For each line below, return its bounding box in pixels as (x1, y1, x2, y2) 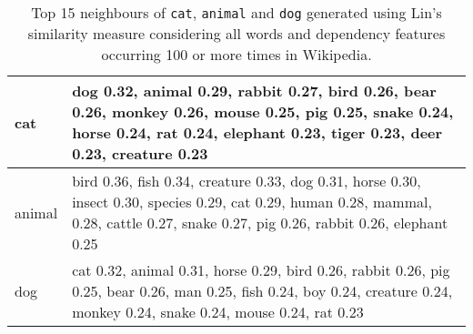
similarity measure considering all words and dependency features (27, 23, 446, 44)
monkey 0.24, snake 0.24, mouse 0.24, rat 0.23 (72, 301, 364, 322)
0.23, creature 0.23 (72, 143, 208, 164)
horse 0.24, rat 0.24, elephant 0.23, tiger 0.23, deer (72, 122, 443, 143)
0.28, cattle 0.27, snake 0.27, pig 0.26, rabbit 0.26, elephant (72, 212, 448, 233)
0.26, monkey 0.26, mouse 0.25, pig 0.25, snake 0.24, (72, 101, 454, 122)
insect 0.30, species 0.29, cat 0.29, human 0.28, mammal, (72, 191, 432, 212)
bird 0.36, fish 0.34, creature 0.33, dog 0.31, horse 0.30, (72, 170, 421, 191)
